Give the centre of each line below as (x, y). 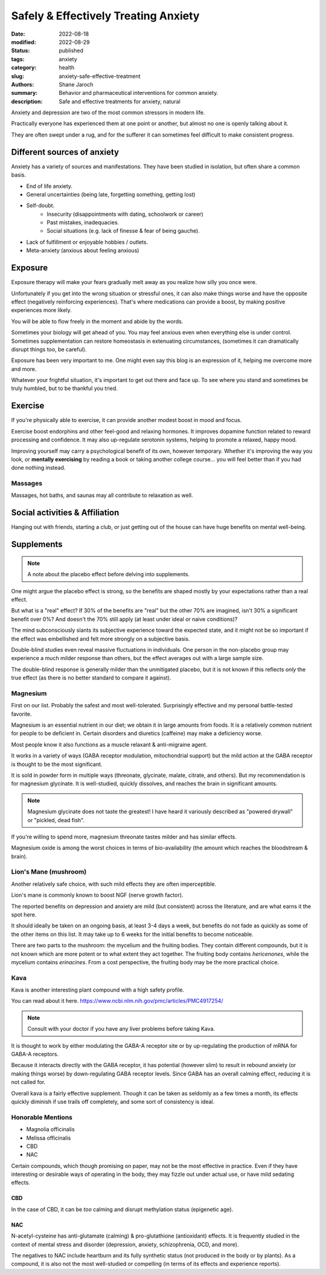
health (67, 68)
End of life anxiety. (49, 186)
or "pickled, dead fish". (56, 820)
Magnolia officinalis (50, 1129)
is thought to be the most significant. (57, 764)
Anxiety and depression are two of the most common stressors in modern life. (108, 112)
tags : (18, 59)
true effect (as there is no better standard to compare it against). (91, 678)
